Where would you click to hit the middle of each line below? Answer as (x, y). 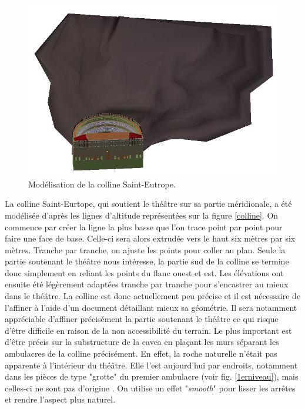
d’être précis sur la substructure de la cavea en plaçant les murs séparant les (142, 342)
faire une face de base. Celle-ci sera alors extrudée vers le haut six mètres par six (150, 238)
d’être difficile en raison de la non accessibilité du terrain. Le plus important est (148, 330)
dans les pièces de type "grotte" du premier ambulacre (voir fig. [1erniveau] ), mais (152, 376)
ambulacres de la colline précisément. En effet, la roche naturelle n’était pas (141, 353)
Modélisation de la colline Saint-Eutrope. (102, 184)
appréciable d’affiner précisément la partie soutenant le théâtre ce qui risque (142, 319)
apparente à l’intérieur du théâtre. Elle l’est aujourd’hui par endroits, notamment (151, 365)
